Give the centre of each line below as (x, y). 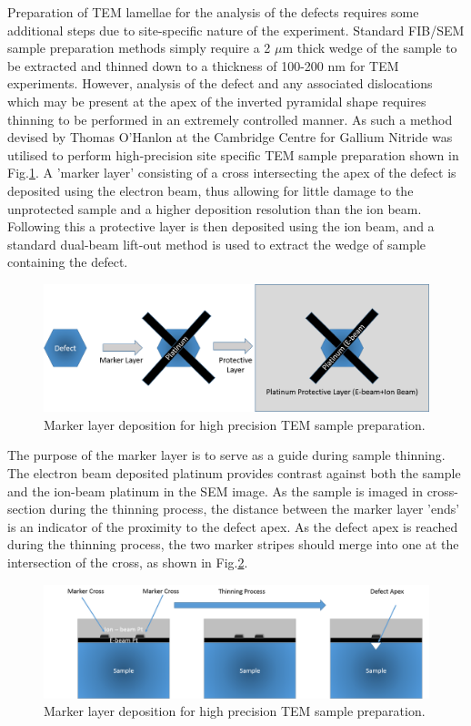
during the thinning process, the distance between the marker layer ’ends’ (255, 509)
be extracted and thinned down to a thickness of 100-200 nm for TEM (203, 65)
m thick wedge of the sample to (370, 48)
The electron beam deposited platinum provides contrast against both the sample (234, 473)
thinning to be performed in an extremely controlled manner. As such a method (230, 119)
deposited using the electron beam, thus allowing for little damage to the (210, 190)
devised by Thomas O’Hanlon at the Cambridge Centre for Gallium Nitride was (230, 137)
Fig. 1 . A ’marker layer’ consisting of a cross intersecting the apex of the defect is (232, 173)
